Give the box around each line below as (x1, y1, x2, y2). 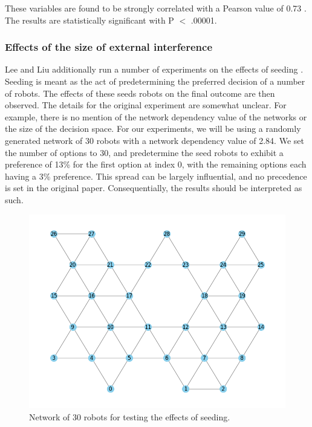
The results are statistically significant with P (5, 13, 174, 26)
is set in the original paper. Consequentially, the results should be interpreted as (5, 181, 302, 194)
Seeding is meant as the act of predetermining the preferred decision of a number (5, 75, 305, 87)
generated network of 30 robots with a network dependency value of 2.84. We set (5, 134, 304, 146)
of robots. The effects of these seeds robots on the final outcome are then (5, 86, 275, 99)
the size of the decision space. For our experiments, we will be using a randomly (5, 122, 301, 135)
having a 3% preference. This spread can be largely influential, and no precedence (5, 169, 307, 182)
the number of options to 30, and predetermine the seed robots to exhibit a (5, 146, 284, 158)
